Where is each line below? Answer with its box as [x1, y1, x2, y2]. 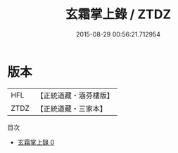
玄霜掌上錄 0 [17, 138, 55, 146]
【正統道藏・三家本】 [36, 103, 108, 113]
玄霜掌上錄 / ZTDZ [65, 6, 172, 22]
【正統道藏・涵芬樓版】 [36, 91, 115, 100]
